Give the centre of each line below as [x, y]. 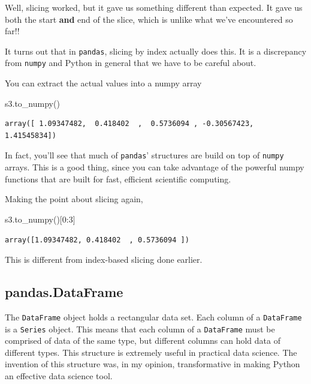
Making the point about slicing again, [74, 199]
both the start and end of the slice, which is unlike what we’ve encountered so [149, 19]
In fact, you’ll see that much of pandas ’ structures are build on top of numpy [144, 155]
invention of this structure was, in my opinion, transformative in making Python [153, 364]
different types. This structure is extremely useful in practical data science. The [151, 352]
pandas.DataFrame [64, 292]
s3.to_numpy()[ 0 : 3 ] [40, 219]
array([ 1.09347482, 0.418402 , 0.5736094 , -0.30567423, [129, 124]
